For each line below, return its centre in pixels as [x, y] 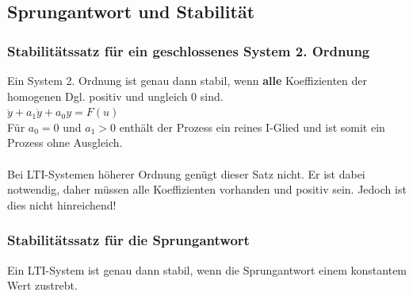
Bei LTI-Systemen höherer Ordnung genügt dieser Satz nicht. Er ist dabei [186, 173]
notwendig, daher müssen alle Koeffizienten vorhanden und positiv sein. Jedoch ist [207, 189]
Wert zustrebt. [42, 285]
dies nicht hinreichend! [62, 204]
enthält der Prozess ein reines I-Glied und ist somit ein [252, 127]
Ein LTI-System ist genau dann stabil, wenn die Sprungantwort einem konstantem [207, 269]
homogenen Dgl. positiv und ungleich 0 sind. [115, 96]
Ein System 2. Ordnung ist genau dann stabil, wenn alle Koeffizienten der [187, 80]
